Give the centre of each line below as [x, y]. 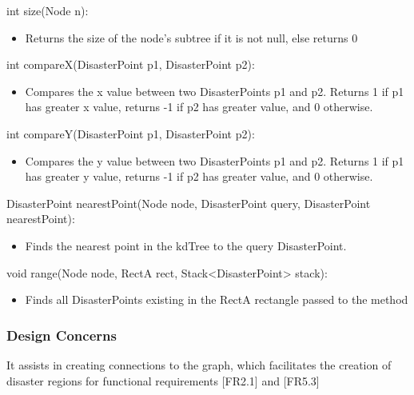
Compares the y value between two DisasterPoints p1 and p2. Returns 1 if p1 [215, 160]
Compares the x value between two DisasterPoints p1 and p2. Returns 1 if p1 [215, 91]
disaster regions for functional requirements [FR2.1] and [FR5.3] [163, 380]
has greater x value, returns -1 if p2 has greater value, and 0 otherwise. [199, 107]
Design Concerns [62, 335]
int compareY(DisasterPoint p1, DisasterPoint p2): [131, 133]
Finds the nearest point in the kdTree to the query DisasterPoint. [186, 245]
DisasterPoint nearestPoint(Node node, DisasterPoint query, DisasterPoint [189, 203]
